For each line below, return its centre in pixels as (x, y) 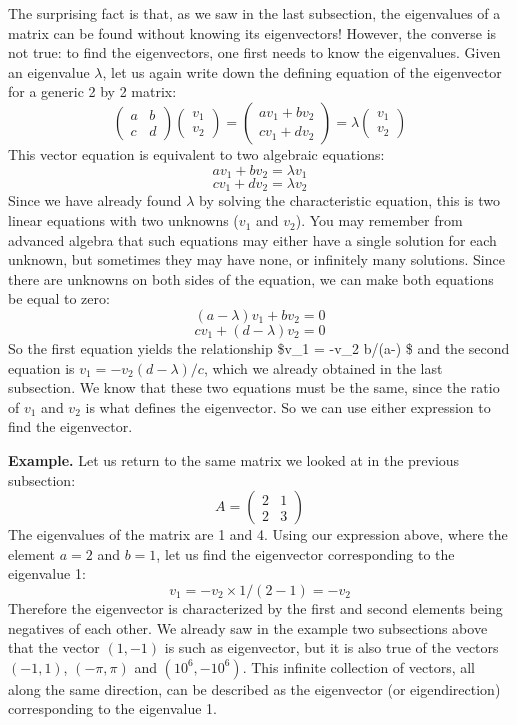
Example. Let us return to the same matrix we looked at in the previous (234, 460)
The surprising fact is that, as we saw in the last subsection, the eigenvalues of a (254, 13)
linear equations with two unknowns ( (123, 220)
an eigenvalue (49, 71)
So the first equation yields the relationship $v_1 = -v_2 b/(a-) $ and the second (259, 348)
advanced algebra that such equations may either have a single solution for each (252, 239)
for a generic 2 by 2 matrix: (92, 91)
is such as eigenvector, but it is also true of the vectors (331, 647)
